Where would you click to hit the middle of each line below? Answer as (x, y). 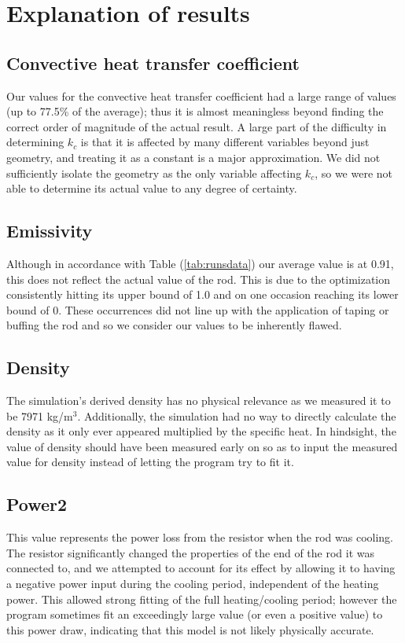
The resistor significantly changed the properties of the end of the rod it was (191, 552)
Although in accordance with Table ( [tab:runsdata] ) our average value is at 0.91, (200, 263)
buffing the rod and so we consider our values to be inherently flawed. (174, 325)
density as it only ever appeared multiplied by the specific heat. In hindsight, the (201, 431)
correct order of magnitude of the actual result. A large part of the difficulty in (197, 126)
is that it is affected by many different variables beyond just (225, 142)
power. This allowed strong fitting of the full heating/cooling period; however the (202, 599)
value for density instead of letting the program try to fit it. (150, 462)
